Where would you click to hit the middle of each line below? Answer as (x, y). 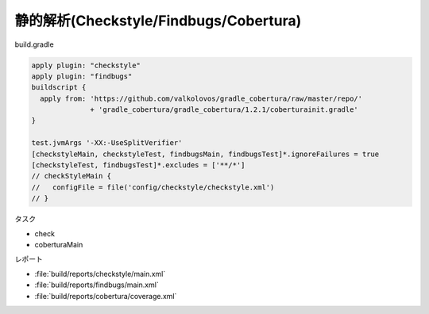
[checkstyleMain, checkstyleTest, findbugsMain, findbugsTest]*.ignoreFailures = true (205, 154)
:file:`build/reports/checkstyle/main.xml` (100, 274)
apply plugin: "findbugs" (82, 76)
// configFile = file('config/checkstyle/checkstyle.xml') (153, 187)
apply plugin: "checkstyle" (86, 65)
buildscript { (59, 88)
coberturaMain (59, 244)
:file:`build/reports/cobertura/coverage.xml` (106, 296)
